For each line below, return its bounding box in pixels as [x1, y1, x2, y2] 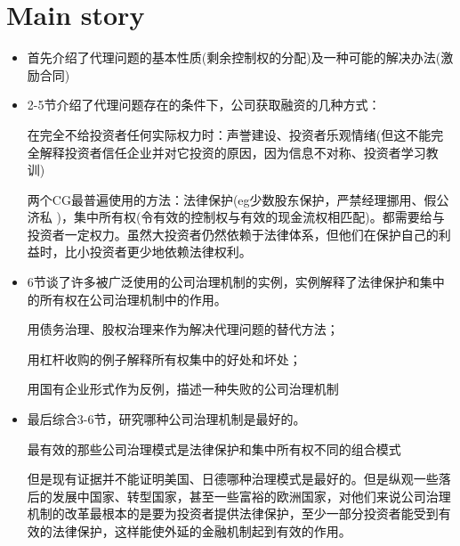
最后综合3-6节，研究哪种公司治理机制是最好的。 [27, 410, 306, 428]
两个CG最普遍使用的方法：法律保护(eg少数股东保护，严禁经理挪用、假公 [27, 190, 449, 208]
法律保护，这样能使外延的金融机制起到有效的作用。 [52, 522, 351, 540]
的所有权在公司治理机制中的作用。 [27, 289, 227, 308]
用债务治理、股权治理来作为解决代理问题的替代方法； [27, 320, 339, 338]
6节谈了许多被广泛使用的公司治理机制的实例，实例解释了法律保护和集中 [27, 273, 445, 291]
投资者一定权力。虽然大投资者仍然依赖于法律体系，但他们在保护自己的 [27, 224, 439, 243]
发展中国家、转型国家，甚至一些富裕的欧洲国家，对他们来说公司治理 [52, 486, 451, 505]
